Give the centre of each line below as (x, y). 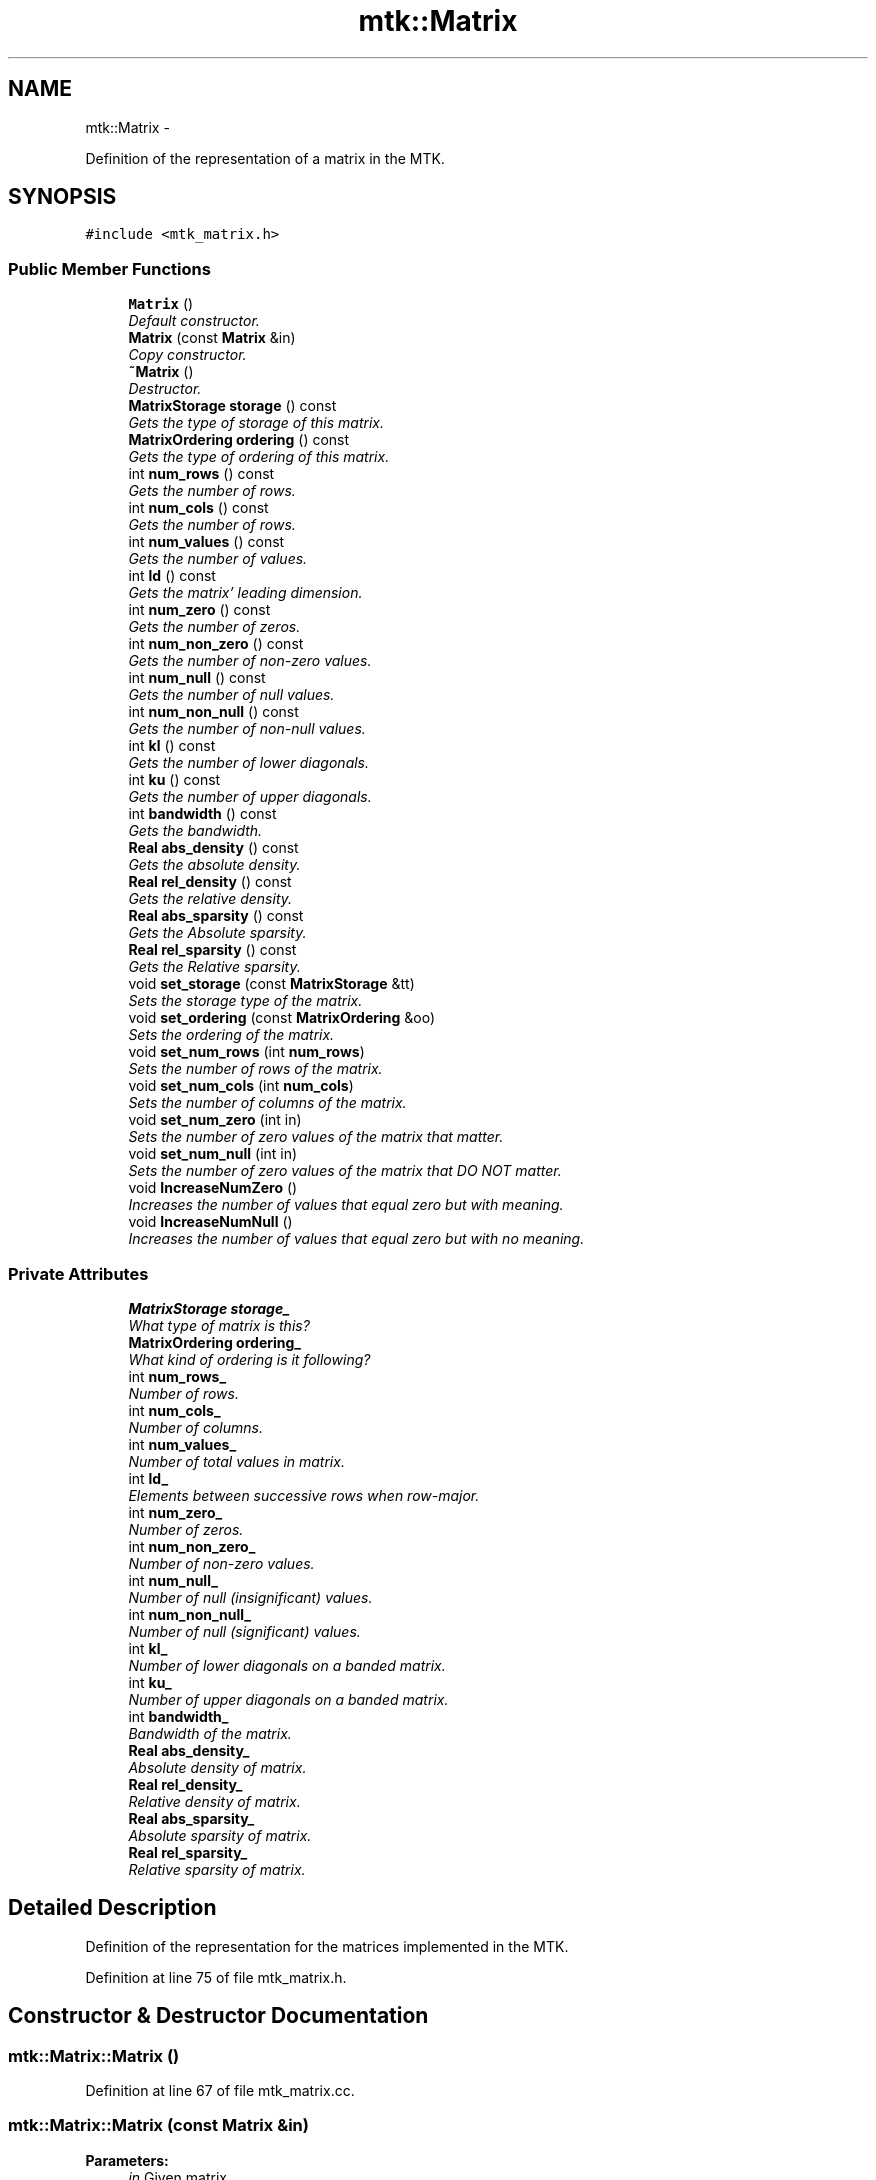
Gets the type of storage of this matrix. (256, 423)
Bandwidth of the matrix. (210, 1733)
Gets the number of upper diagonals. (250, 797)
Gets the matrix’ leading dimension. (245, 593)
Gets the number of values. (218, 559)
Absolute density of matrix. (217, 1767)
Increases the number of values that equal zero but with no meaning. (356, 1239)
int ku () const (174, 780)
